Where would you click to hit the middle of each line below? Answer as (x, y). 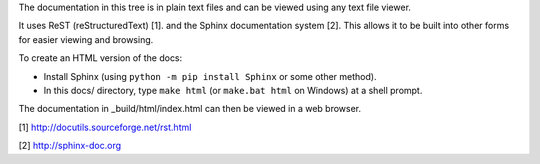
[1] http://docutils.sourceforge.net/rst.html (105, 127)
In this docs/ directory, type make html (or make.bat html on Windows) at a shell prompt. (233, 90)
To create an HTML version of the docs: (100, 58)
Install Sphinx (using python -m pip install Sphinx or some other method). (210, 76)
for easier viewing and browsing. (86, 39)
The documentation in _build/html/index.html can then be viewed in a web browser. (190, 109)
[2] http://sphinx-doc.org (70, 146)
